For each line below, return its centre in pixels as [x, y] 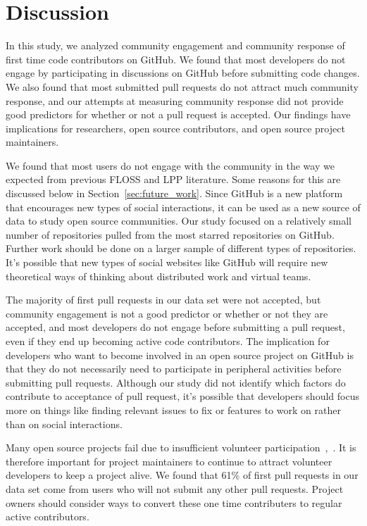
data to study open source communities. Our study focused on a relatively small [179, 221]
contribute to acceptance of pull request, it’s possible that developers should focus [182, 396]
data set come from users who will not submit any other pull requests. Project [175, 488]
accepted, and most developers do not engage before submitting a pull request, [175, 327]
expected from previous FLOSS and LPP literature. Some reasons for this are [173, 179]
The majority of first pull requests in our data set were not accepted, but [163, 300]
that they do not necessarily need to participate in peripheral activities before [174, 369]
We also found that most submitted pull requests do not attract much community [182, 86]
